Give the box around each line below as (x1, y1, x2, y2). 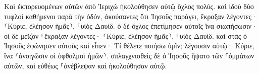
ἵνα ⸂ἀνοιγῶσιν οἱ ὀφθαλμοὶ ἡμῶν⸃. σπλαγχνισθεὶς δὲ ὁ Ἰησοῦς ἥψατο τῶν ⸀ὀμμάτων (4, 50, 254, 60)
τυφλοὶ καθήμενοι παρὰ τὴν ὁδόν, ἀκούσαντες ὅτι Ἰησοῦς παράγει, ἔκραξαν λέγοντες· (4, 11, 257, 21)
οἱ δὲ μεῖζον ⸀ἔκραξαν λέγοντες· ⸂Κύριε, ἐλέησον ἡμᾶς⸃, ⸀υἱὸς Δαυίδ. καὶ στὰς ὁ (4, 30, 247, 41)
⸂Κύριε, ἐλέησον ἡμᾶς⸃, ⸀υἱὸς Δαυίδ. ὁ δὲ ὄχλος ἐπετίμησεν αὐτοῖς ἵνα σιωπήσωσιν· (4, 21, 257, 31)
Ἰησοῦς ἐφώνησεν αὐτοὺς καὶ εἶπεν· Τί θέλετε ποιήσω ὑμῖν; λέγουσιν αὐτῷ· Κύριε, (4, 40, 254, 51)
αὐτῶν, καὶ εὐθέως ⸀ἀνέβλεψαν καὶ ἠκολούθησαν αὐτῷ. (4, 60, 167, 70)
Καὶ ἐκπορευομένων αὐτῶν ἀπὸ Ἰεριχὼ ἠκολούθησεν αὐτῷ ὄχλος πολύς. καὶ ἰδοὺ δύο (4, 1, 254, 11)
